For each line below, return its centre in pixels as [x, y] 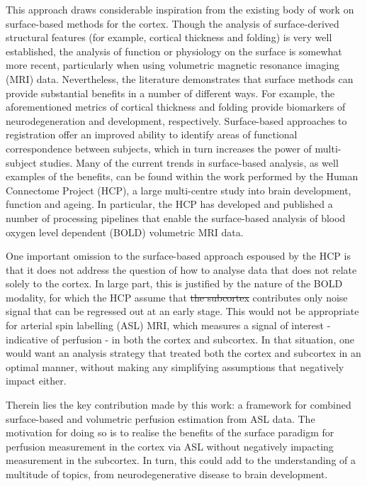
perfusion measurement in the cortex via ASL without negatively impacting [170, 446]
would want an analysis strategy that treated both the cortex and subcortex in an [183, 353]
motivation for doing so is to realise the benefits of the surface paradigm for [170, 432]
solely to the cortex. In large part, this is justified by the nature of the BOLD [174, 283]
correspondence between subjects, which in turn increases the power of [159, 148]
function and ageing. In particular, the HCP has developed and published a [169, 204]
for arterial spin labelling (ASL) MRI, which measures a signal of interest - [168, 325]
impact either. [36, 381]
